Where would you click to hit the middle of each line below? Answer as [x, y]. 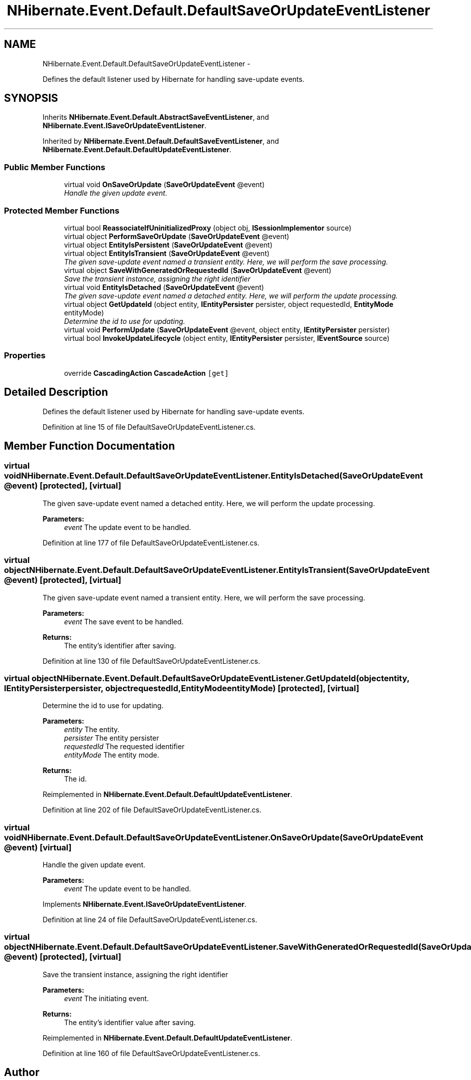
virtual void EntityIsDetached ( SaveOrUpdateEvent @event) [164, 287]
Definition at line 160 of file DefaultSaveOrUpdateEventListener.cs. [151, 1053]
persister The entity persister [112, 738]
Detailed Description [56, 392]
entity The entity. [92, 730]
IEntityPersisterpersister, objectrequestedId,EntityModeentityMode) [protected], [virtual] [182, 688]
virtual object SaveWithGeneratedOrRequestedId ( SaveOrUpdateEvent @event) [198, 270]
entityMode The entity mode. [112, 755]
